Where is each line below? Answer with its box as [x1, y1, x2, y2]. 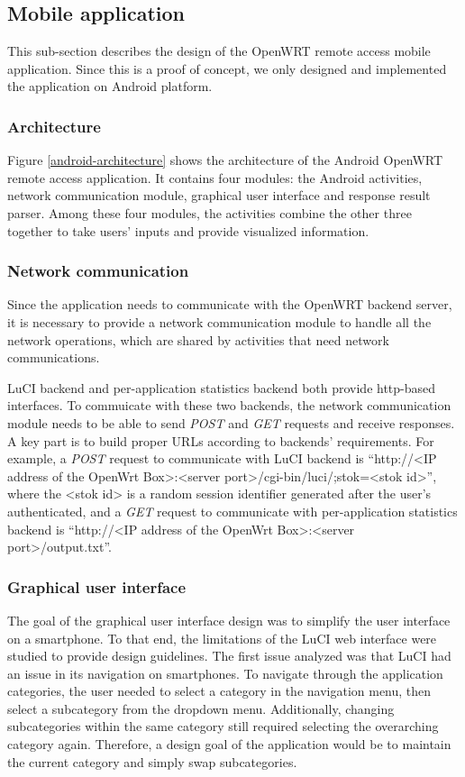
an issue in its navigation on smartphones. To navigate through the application [7, 663, 443, 682]
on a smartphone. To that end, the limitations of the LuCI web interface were [7, 628, 437, 647]
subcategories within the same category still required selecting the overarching [7, 717, 439, 736]
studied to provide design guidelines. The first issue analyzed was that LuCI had [7, 646, 451, 665]
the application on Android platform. [7, 77, 213, 96]
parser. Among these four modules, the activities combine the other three [7, 203, 412, 222]
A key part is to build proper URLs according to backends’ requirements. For [7, 431, 434, 450]
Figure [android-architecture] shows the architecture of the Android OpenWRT [7, 151, 443, 169]
